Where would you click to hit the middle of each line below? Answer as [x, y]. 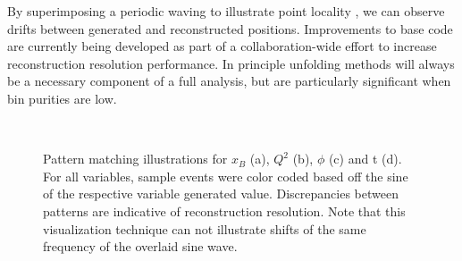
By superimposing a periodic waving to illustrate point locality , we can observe [226, 11]
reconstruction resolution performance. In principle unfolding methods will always [231, 63]
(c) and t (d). [365, 159]
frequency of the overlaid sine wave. [140, 246]
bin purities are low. [62, 98]
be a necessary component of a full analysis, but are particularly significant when [229, 81]
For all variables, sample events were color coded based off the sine [226, 176]
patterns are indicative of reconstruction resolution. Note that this [224, 210]
